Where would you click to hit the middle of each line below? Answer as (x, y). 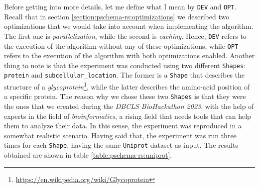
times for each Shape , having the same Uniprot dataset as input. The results (121, 145)
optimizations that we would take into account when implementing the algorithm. (129, 26)
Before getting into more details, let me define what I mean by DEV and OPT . (120, 6)
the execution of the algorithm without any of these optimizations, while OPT (121, 46)
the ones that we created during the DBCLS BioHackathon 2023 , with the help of (129, 106)
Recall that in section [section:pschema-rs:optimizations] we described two (117, 16)
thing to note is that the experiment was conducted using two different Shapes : (125, 65)
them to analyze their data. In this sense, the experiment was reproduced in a (123, 126)
